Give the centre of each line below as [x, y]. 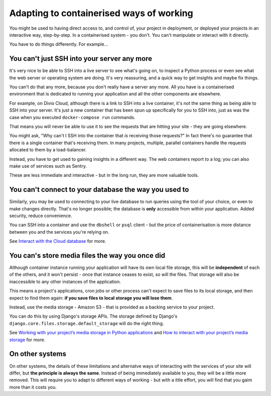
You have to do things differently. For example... [59, 44]
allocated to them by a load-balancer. [48, 150]
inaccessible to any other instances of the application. [65, 281]
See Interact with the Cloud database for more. [58, 241]
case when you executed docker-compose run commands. [72, 117]
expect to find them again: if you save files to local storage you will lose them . [91, 298]
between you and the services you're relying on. [59, 232]
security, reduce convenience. [41, 216]
